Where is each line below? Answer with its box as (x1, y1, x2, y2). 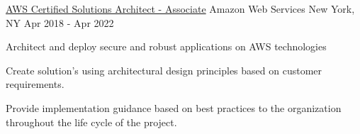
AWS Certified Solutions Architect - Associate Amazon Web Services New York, (6, 1, 355, 16)
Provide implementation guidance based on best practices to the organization (6, 100, 342, 115)
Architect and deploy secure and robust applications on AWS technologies (6, 39, 327, 54)
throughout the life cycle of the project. (6, 114, 177, 129)
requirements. (6, 77, 64, 91)
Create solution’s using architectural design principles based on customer (6, 62, 322, 77)
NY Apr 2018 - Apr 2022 (6, 15, 114, 30)
